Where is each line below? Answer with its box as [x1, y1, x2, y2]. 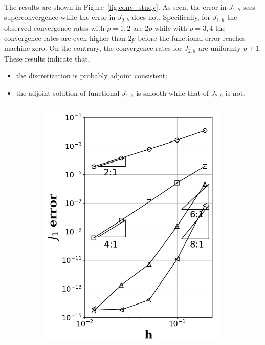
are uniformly [198, 43, 241, 53]
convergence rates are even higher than [4, 32, 126, 43]
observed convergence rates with [4, 22, 105, 33]
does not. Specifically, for [132, 12, 211, 23]
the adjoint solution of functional [16, 87, 120, 98]
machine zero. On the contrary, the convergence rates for [4, 43, 182, 53]
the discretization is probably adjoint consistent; [16, 70, 167, 81]
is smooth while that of [136, 87, 209, 98]
